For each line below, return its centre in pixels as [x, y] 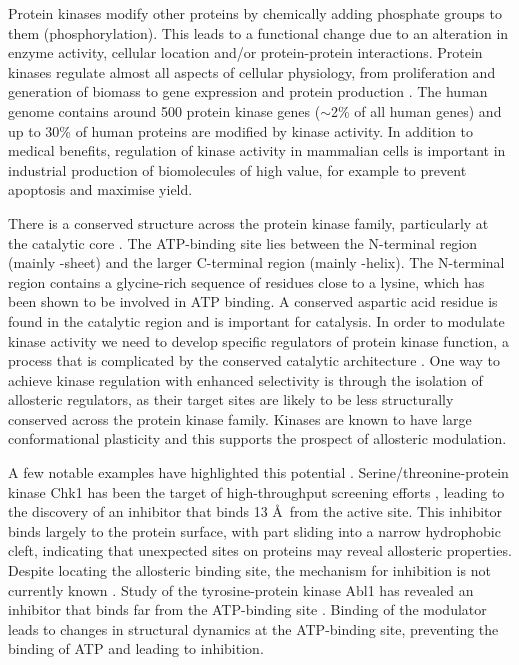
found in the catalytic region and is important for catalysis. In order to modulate [256, 320]
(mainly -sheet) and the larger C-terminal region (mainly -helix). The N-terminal [256, 262]
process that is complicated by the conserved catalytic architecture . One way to [254, 360]
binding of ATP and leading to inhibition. [136, 648]
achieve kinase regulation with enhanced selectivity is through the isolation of [245, 379]
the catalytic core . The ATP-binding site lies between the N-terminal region [243, 242]
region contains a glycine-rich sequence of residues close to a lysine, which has [246, 281]
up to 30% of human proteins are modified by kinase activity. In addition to [240, 130]
